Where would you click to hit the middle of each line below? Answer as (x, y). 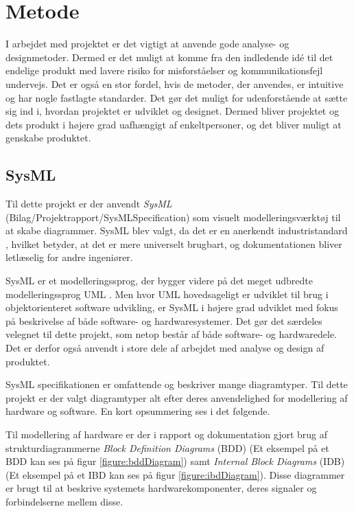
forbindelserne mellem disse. (64, 501)
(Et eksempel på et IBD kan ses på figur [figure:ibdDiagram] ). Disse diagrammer (175, 474)
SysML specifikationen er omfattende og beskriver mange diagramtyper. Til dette (177, 384)
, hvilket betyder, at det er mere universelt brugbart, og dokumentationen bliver (174, 243)
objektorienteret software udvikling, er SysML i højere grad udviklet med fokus (172, 307)
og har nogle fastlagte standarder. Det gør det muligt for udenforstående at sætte (177, 97)
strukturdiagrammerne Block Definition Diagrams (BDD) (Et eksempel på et (167, 447)
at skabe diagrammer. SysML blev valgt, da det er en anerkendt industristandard (177, 230)
